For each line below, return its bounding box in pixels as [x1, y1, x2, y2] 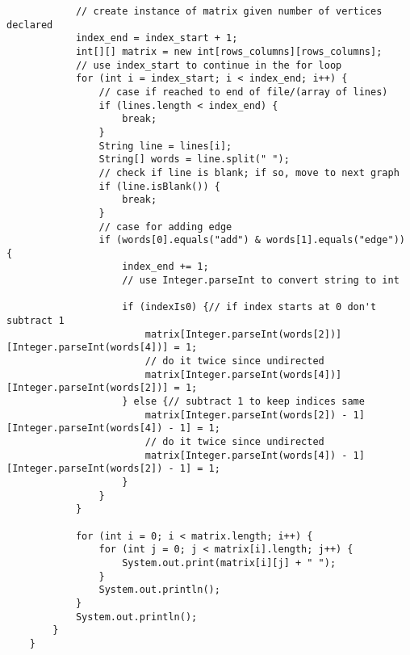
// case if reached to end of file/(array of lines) [98, 86, 388, 98]
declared [6, 19, 53, 31]
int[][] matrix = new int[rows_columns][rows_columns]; [75, 45, 383, 57]
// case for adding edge [98, 220, 232, 233]
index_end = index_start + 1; [75, 32, 238, 44]
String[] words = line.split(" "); [98, 153, 290, 166]
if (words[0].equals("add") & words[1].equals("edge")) [98, 234, 405, 246]
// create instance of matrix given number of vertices [75, 6, 383, 17]
